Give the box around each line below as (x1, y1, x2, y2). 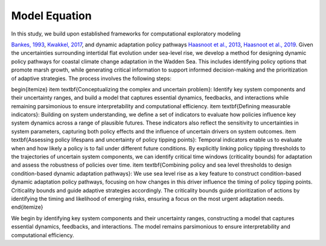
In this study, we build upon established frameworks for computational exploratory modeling (11, 30, 241, 37)
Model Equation (11, 9, 92, 22)
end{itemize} (11, 203, 43, 211)
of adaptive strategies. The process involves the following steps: (11, 75, 172, 82)
